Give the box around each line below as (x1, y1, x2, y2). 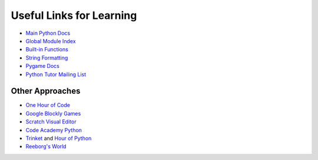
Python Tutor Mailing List (25, 71, 87, 78)
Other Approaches (11, 86, 81, 96)
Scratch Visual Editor (25, 118, 77, 125)
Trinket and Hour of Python (25, 135, 92, 142)
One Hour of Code (25, 102, 71, 109)
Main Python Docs (25, 30, 71, 37)
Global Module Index (25, 37, 76, 44)
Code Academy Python (25, 126, 82, 133)
